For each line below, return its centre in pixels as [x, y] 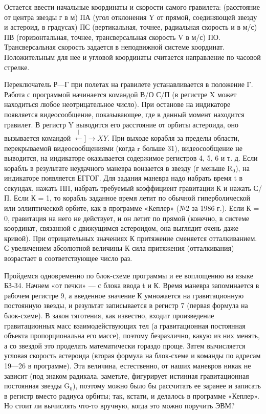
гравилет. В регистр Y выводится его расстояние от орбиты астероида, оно [121, 124]
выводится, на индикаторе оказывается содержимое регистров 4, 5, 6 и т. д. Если [131, 158]
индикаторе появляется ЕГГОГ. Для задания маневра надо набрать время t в [124, 178]
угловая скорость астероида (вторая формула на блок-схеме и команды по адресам [132, 355]
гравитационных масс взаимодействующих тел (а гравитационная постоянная [125, 325]
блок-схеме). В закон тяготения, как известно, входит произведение [109, 315]
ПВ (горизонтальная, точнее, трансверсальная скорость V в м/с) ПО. [112, 37]
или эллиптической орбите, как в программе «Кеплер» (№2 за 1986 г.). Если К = [132, 208]
